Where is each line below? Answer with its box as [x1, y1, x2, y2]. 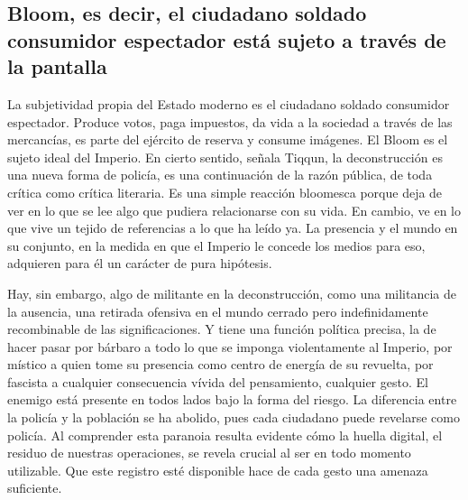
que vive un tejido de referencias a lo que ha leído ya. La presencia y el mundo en [7, 218, 458, 237]
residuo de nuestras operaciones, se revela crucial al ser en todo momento [7, 443, 411, 462]
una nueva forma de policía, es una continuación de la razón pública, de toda [7, 165, 433, 184]
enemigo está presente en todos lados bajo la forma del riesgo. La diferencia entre [7, 390, 457, 409]
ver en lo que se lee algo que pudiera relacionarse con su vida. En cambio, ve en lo [7, 200, 461, 219]
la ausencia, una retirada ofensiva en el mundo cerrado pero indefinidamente [7, 301, 428, 320]
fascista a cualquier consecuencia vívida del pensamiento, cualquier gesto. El [7, 372, 428, 391]
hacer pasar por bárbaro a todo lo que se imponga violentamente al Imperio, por [7, 337, 453, 356]
